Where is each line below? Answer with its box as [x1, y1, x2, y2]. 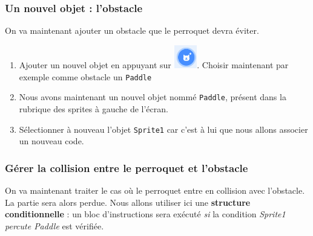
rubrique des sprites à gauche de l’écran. [19, 103, 168, 115]
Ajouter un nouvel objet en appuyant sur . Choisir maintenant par [19, 59, 289, 71]
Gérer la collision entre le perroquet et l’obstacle [5, 160, 248, 175]
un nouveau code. [19, 135, 84, 147]
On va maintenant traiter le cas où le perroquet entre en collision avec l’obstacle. [5, 184, 305, 197]
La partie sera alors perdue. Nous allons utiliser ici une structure [5, 196, 251, 208]
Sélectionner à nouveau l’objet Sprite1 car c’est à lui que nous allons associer [19, 123, 308, 135]
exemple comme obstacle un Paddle [19, 70, 152, 83]
